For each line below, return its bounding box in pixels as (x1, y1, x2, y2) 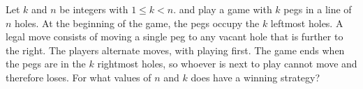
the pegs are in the (6, 56, 86, 71)
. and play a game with (173, 2, 272, 16)
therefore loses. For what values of (6, 70, 151, 84)
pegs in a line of (283, 2, 352, 16)
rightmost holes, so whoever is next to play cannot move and (97, 56, 357, 71)
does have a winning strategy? (191, 70, 320, 84)
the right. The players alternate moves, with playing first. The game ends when (6, 42, 345, 57)
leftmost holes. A (270, 15, 343, 30)
